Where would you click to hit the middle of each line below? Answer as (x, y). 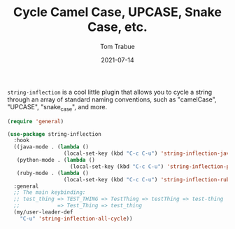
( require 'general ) (36, 121)
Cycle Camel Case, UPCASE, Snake (117, 12)
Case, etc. (117, 27)
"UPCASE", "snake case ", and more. (57, 107)
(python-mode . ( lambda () (56, 160)
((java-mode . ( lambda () (51, 147)
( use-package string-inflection (54, 134)
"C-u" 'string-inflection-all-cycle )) (76, 218)
